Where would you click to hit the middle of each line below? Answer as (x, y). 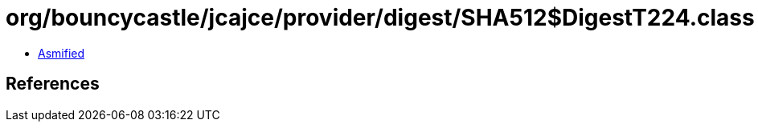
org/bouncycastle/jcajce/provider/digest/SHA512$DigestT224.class (380, 18)
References (53, 84)
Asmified (61, 53)
